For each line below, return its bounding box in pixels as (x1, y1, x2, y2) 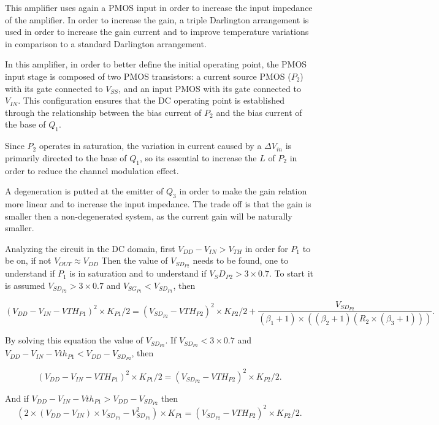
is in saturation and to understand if (69, 267, 207, 280)
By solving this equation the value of (5, 334, 143, 347)
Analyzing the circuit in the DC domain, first (5, 242, 175, 255)
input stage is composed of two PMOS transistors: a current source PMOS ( (5, 69, 291, 82)
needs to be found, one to (193, 254, 289, 267)
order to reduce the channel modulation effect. (5, 164, 179, 177)
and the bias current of (216, 105, 302, 118)
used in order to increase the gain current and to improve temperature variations (5, 25, 309, 38)
